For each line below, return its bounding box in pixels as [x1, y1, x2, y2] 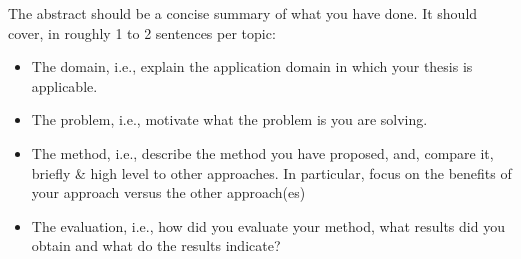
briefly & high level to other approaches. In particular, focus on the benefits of [31, 162, 512, 183]
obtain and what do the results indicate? [31, 235, 281, 256]
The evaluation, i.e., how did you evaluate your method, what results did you [31, 215, 505, 236]
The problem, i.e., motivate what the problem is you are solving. [31, 109, 428, 130]
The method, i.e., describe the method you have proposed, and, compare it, [31, 142, 494, 163]
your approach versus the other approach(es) [31, 182, 306, 203]
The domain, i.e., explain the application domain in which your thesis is [31, 56, 473, 77]
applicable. [31, 75, 98, 96]
